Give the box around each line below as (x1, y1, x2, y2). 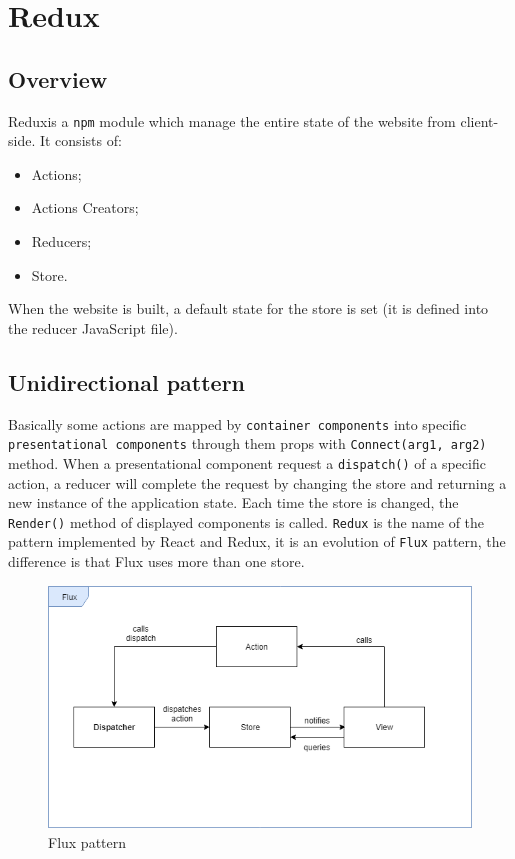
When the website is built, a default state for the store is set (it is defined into (8, 298, 489, 319)
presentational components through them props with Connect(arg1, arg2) (8, 433, 487, 454)
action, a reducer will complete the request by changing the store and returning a (8, 472, 507, 493)
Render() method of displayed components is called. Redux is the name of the (8, 511, 485, 532)
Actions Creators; (31, 197, 139, 218)
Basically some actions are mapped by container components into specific (8, 413, 467, 434)
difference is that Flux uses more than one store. (8, 551, 305, 572)
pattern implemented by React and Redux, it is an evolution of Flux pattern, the (8, 531, 506, 552)
